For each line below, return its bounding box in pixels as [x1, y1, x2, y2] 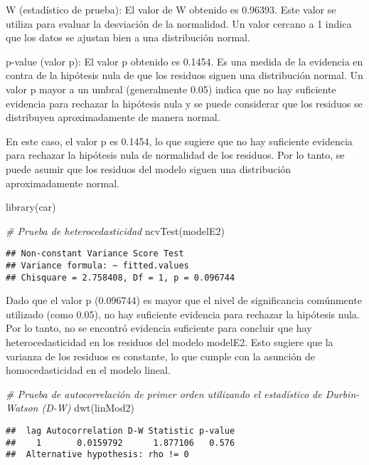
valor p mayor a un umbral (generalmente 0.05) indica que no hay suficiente [6, 81, 336, 96]
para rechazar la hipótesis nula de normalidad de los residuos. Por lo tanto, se [6, 147, 345, 162]
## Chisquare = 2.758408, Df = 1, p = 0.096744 [6, 272, 235, 283]
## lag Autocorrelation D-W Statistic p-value [6, 426, 235, 437]
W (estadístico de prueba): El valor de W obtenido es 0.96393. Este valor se [6, 2, 336, 16]
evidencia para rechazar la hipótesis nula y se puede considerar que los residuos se [6, 95, 363, 110]
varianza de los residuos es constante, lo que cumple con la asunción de [6, 348, 315, 363]
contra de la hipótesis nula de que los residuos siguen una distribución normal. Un [6, 68, 363, 83]
